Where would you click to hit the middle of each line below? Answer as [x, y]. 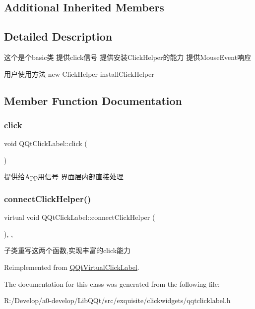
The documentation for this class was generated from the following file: [112, 283]
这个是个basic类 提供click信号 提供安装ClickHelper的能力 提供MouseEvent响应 [128, 57]
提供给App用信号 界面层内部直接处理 [64, 177]
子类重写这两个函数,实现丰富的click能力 [67, 250]
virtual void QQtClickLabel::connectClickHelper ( [80, 217]
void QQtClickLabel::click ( [46, 143]
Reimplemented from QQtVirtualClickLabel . [72, 267]
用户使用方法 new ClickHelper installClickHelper [79, 74]
